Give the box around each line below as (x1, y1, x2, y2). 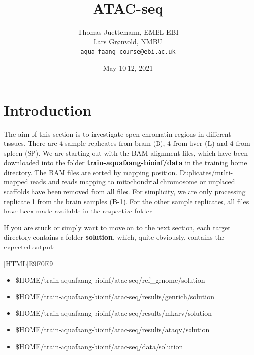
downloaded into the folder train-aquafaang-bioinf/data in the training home (4, 157, 247, 168)
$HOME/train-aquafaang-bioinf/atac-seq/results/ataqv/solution (15, 324, 210, 334)
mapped (4, 177, 28, 187)
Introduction (4, 100, 92, 120)
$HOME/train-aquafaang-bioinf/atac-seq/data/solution (15, 341, 183, 351)
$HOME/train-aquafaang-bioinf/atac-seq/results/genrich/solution (15, 291, 214, 301)
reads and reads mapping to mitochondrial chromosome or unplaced (30, 177, 235, 187)
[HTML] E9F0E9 (4, 258, 53, 268)
